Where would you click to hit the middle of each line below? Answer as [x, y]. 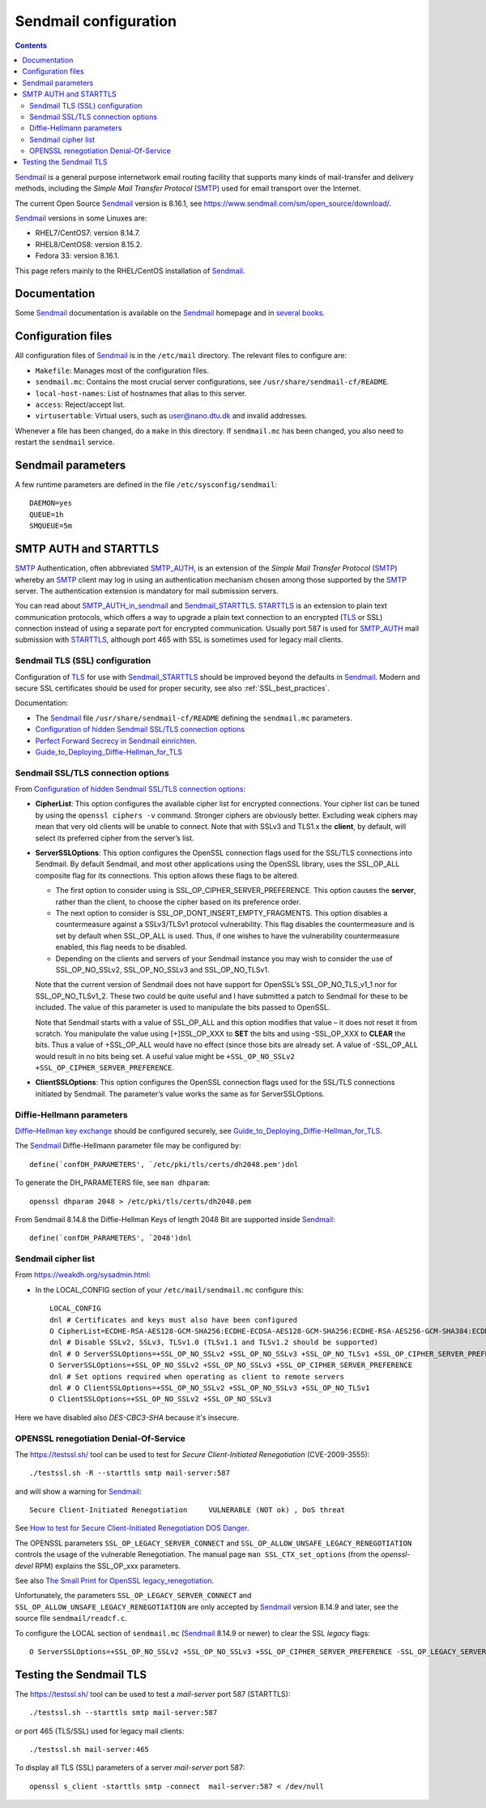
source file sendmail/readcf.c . [71, 1618]
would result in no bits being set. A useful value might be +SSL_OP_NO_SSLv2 [165, 1056]
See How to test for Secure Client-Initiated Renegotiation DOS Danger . [132, 1528]
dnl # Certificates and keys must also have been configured [173, 1320]
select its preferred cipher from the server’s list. [115, 838]
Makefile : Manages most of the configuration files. [122, 370]
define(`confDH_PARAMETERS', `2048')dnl [111, 1238]
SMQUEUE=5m [51, 526]
